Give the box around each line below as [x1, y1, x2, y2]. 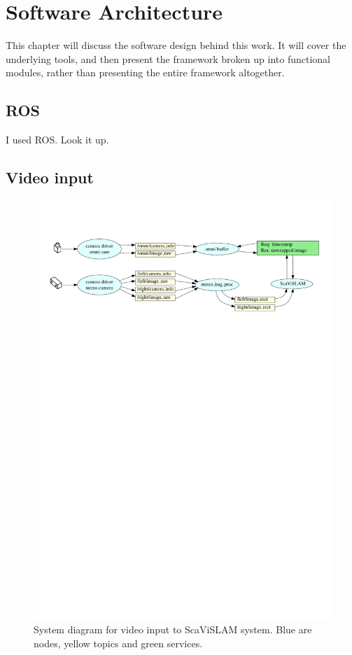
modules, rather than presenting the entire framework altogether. [6, 65, 285, 80]
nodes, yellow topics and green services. [34, 636, 203, 651]
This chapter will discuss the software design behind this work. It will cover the [6, 38, 346, 52]
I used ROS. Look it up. [6, 132, 109, 147]
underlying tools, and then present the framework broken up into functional [6, 51, 330, 66]
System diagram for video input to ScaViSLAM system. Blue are [34, 622, 312, 637]
